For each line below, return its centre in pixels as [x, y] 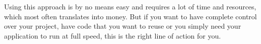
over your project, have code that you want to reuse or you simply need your [123, 26]
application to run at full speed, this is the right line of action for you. [113, 35]
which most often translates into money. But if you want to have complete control [130, 16]
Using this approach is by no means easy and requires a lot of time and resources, [130, 6]
